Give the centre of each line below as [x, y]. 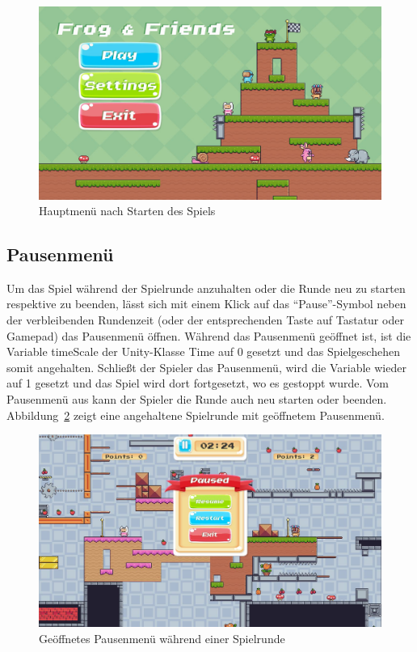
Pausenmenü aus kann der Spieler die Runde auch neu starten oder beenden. [197, 399]
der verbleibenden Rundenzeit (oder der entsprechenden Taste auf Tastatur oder [205, 320]
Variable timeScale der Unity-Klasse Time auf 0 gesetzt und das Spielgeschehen [203, 351]
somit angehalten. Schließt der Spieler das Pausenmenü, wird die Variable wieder [206, 367]
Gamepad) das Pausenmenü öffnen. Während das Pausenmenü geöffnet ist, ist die [209, 335]
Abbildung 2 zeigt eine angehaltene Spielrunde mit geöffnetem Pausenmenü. [196, 415]
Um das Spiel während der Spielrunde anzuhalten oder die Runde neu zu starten [206, 288]
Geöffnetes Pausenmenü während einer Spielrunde [162, 638]
